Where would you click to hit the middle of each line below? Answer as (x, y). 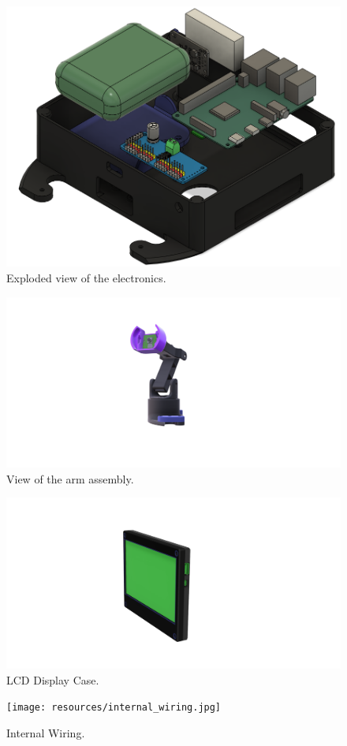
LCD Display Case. (53, 679)
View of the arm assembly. (70, 478)
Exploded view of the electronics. (86, 278)
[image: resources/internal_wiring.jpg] (114, 708)
